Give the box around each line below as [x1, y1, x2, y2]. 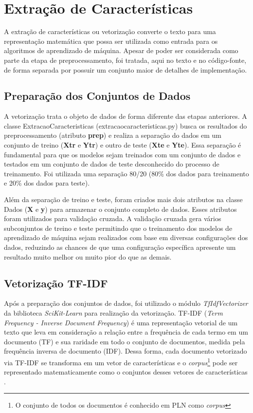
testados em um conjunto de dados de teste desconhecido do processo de [4, 159, 219, 169]
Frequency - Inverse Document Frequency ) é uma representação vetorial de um [4, 317, 238, 327]
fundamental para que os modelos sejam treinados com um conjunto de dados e [4, 149, 241, 159]
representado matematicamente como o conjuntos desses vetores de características [4, 367, 248, 377]
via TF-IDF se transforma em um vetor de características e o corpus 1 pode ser [4, 356, 238, 367]
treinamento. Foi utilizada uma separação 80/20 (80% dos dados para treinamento [4, 168, 249, 178]
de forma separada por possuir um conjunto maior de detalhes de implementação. [4, 64, 247, 75]
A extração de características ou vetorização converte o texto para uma [4, 26, 216, 37]
